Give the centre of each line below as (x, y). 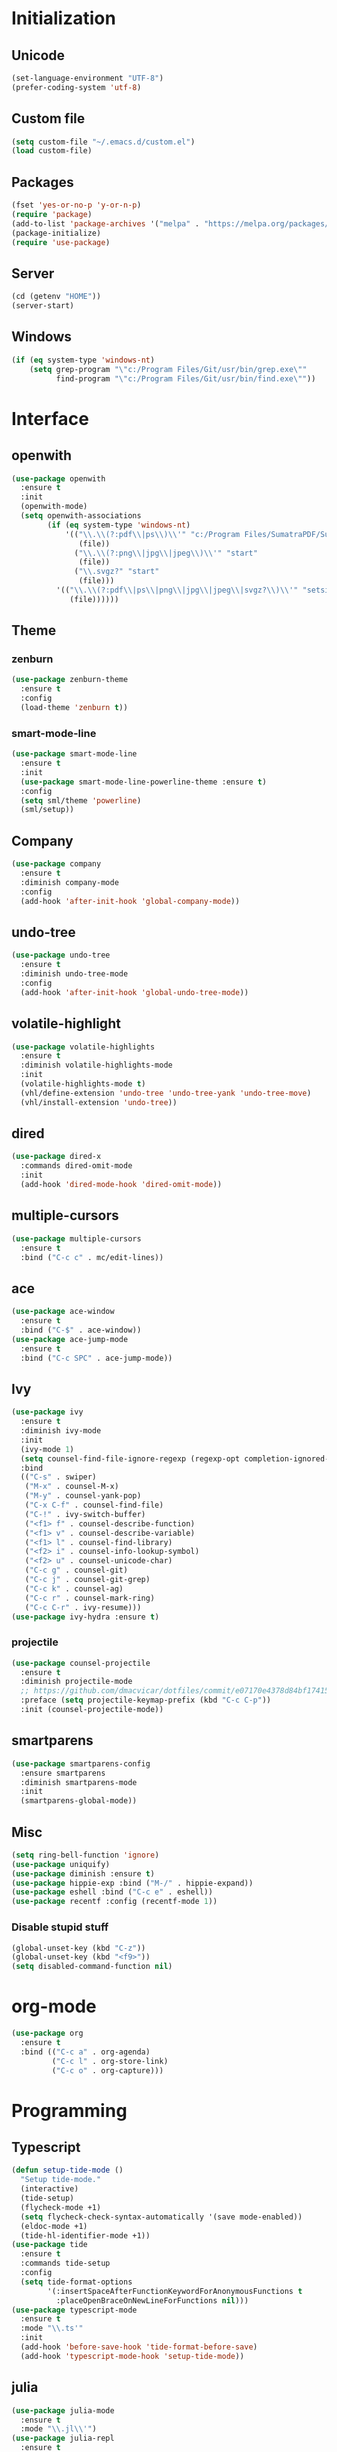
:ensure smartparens (63, 1773)
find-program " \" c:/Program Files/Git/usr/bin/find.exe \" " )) (185, 378)
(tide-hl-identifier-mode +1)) (85, 2235)
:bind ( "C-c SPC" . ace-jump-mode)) (96, 1358)
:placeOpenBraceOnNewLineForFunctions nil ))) (152, 2300)
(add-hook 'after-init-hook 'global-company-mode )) (130, 901)
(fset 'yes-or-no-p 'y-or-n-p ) (76, 205)
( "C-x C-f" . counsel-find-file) (94, 1505)
